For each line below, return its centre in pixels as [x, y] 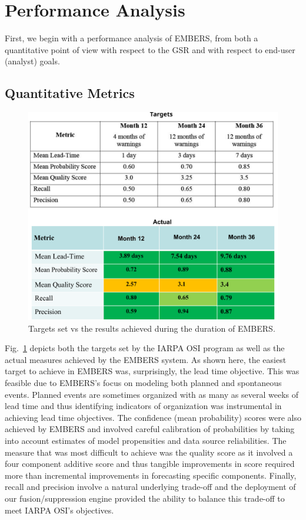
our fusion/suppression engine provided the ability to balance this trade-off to [145, 498]
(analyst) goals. [32, 61]
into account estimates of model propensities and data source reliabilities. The [146, 440]
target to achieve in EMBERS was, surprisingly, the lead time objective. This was [152, 371]
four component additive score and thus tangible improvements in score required [150, 464]
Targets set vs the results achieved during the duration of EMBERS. [152, 328]
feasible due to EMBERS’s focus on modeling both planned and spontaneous [143, 383]
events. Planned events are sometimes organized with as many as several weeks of [152, 394]
